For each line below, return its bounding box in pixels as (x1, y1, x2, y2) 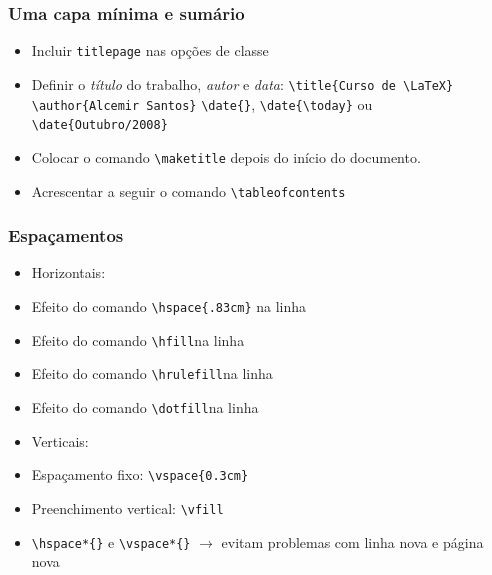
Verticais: (31, 430, 89, 451)
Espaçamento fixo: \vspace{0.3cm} (31, 464, 249, 485)
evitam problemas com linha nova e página (221, 531, 484, 552)
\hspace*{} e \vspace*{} (31, 531, 191, 552)
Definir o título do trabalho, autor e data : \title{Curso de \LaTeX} (31, 73, 454, 94)
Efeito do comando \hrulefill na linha (31, 363, 273, 384)
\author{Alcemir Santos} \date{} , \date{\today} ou (31, 93, 373, 114)
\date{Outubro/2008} (31, 118, 168, 133)
